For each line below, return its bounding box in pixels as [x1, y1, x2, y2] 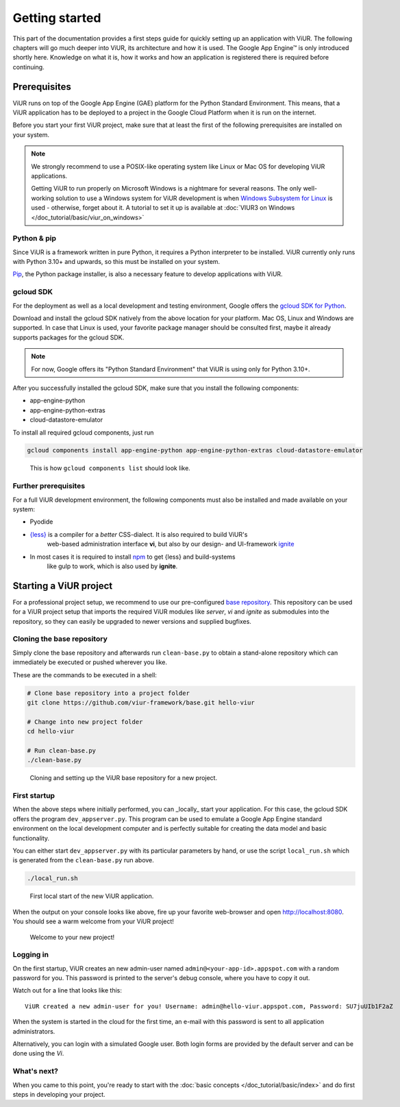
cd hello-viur [27, 727, 75, 735]
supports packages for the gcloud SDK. [12, 333, 125, 341]
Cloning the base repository [12, 634, 108, 644]
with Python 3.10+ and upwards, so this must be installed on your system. [12, 258, 221, 266]
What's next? [12, 1067, 58, 1076]
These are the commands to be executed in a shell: [12, 670, 158, 679]
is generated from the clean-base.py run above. [12, 856, 154, 864]
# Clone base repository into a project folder [27, 689, 190, 697]
